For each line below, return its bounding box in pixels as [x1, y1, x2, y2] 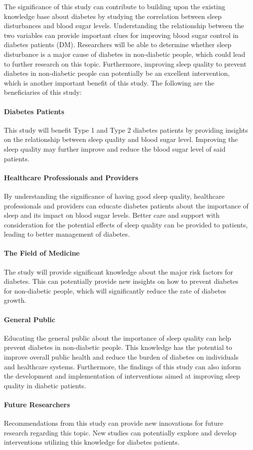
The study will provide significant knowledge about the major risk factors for [4, 266, 233, 277]
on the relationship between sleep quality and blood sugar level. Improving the [4, 134, 238, 144]
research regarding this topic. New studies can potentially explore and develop [4, 427, 236, 437]
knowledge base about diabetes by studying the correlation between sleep [4, 11, 222, 21]
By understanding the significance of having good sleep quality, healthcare [4, 190, 225, 201]
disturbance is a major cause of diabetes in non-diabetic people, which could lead [4, 49, 246, 59]
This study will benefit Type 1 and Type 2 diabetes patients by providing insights [4, 124, 248, 135]
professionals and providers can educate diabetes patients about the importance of [4, 200, 249, 210]
